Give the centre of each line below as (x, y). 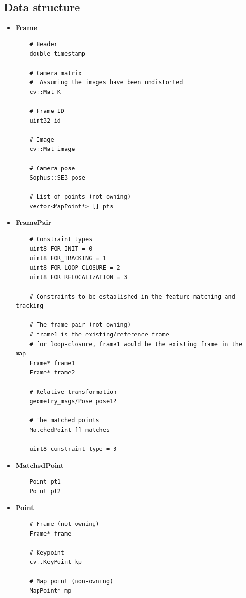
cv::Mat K (45, 92)
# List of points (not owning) (80, 197)
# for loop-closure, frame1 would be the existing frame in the (136, 344)
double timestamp (57, 54)
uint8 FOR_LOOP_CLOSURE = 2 (75, 268)
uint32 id (45, 121)
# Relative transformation (73, 392)
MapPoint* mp (50, 591)
